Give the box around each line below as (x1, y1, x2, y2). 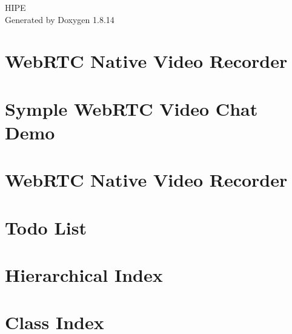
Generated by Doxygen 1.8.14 (5, 13, 114, 25)
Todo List (5, 215, 87, 239)
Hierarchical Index (5, 262, 163, 287)
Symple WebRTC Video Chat (5, 96, 258, 121)
